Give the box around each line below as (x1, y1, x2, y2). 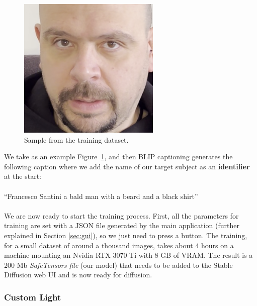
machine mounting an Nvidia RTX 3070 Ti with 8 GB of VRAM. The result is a (4, 250, 253, 260)
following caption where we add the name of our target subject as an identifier (4, 161, 250, 171)
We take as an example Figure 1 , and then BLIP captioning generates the (4, 151, 233, 162)
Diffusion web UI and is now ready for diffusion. (4, 269, 152, 280)
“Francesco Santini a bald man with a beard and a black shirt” (4, 190, 198, 201)
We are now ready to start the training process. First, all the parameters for (4, 210, 239, 221)
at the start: (4, 171, 42, 181)
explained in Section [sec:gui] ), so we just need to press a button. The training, (4, 230, 247, 240)
